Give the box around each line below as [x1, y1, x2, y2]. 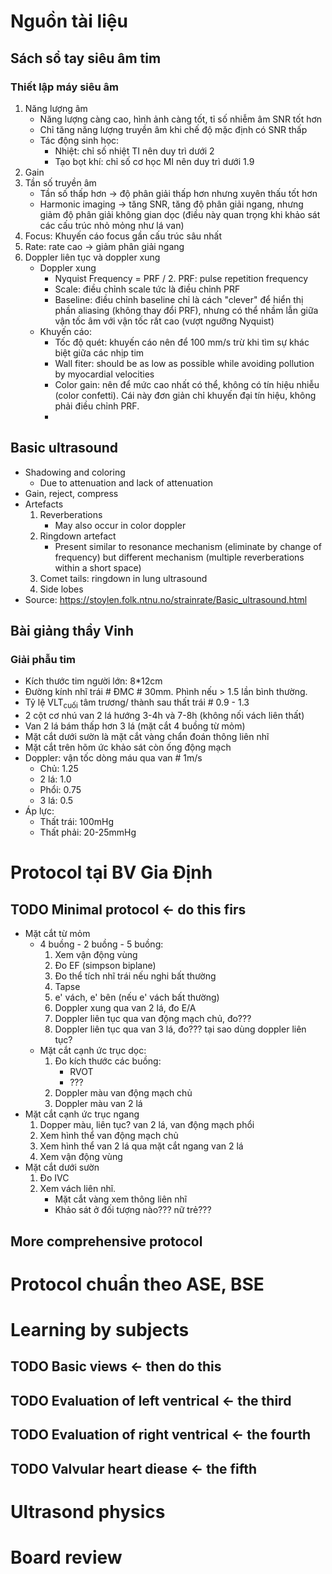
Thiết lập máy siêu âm [10, 80, 119, 94]
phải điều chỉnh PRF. [54, 400, 140, 412]
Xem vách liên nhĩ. [39, 1183, 117, 1195]
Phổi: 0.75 [39, 784, 82, 796]
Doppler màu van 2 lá [54, 1098, 143, 1110]
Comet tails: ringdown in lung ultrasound [39, 572, 208, 584]
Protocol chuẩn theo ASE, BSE [10, 1273, 265, 1295]
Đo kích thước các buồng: [54, 1055, 162, 1067]
